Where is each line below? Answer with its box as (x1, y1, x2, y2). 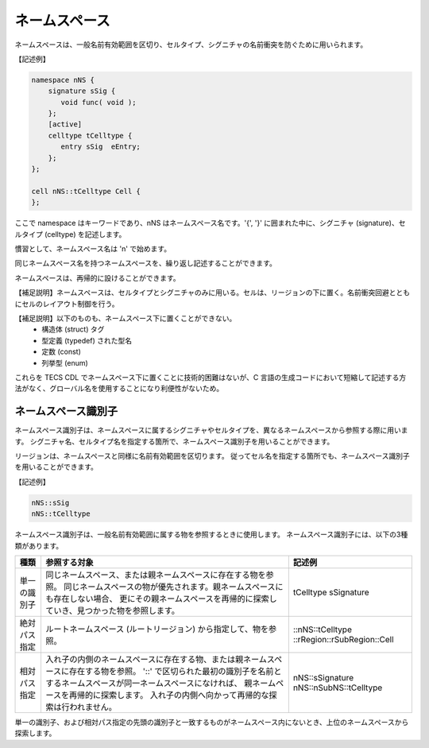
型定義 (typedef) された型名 (41, 335, 133, 345)
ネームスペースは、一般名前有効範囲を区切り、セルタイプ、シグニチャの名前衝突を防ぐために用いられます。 (14, 40, 368, 49)
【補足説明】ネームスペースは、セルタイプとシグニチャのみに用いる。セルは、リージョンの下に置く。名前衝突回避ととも (14, 288, 411, 297)
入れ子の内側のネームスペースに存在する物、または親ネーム (45, 653, 268, 665)
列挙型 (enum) (41, 358, 89, 367)
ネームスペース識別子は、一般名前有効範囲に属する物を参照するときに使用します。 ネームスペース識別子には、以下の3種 (14, 529, 408, 540)
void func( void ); (60, 98, 137, 107)
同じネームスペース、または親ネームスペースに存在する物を (45, 569, 266, 580)
